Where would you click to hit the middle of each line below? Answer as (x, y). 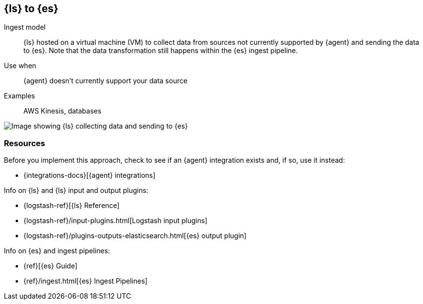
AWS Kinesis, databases (62, 111)
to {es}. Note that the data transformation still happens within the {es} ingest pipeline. (161, 51)
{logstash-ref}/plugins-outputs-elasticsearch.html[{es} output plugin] (135, 236)
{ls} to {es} (31, 9)
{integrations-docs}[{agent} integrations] (90, 175)
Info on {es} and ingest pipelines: (57, 251)
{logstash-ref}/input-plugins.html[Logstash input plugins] (115, 221)
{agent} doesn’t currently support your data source (106, 81)
